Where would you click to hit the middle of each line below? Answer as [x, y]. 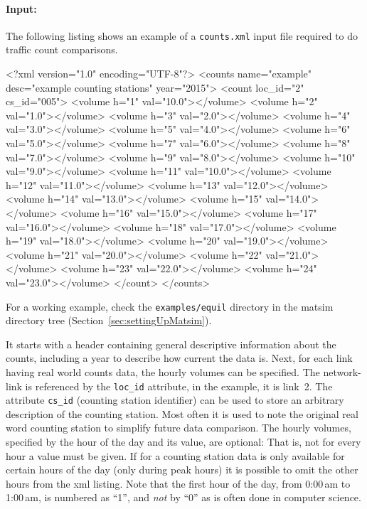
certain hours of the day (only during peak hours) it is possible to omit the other [182, 470]
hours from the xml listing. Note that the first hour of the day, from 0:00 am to [178, 483]
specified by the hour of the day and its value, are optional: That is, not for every [183, 442]
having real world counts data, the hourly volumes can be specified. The [163, 371]
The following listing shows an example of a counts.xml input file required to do [182, 35]
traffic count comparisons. [62, 49]
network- [342, 371]
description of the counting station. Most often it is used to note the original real [182, 413]
